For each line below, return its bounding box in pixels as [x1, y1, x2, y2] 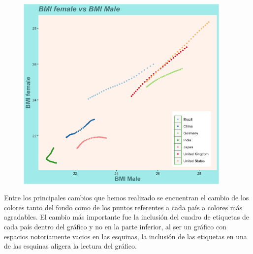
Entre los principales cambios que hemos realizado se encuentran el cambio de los [4, 192, 249, 203]
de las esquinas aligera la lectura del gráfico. [4, 241, 137, 251]
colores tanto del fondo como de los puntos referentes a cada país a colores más [4, 202, 243, 212]
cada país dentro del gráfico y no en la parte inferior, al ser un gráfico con [4, 222, 226, 232]
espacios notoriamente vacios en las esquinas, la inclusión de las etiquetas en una [4, 231, 247, 241]
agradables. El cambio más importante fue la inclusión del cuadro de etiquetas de [4, 212, 250, 222]
